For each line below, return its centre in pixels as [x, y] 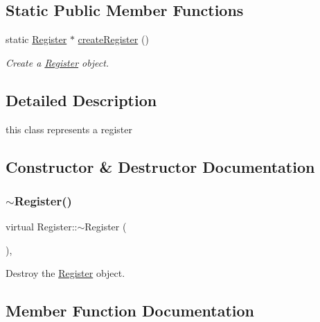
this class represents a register [69, 129]
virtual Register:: [42, 227]
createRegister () [113, 39]
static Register [36, 39]
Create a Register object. [57, 62]
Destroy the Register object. [65, 273]
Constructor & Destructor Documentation [160, 166]
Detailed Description [81, 100]
